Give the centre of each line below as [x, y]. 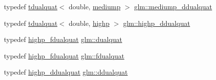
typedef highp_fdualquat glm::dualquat [63, 39]
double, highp [89, 23]
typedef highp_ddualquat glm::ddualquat [66, 72]
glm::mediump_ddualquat [173, 6]
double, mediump [95, 6]
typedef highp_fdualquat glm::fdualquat [64, 55]
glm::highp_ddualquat [156, 23]
